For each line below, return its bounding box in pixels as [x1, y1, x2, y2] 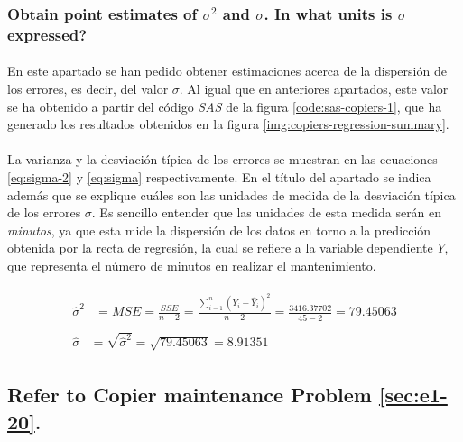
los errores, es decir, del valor [7, 78, 169, 97]
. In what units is [264, 2, 393, 24]
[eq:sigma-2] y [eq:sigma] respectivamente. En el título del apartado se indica [7, 167, 431, 186]
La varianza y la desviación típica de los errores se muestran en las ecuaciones [7, 150, 438, 169]
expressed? [7, 23, 88, 45]
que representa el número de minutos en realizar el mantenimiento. [7, 255, 376, 274]
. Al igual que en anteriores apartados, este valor [179, 78, 449, 97]
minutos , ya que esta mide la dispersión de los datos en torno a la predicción [7, 220, 431, 239]
